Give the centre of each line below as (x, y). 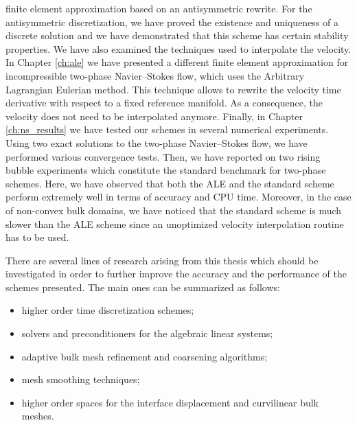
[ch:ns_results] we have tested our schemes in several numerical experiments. (167, 129)
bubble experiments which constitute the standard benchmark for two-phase (166, 170)
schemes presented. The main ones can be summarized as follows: (143, 287)
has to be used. (37, 237)
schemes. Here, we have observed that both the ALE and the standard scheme (170, 183)
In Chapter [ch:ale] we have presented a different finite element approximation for (177, 62)
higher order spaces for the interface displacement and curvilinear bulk (170, 402)
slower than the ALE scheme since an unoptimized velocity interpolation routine (175, 223)
